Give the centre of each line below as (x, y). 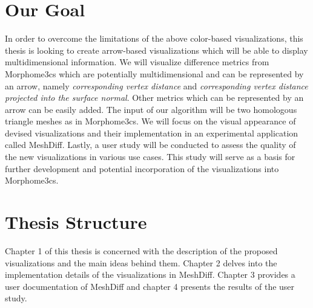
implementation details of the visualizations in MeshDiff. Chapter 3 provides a (150, 274)
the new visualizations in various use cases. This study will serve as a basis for (150, 157)
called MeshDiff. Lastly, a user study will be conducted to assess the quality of (150, 145)
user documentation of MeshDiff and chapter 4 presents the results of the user (150, 286)
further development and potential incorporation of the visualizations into (142, 168)
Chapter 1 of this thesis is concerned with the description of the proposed (141, 250)
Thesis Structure (76, 222)
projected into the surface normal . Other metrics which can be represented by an (154, 98)
